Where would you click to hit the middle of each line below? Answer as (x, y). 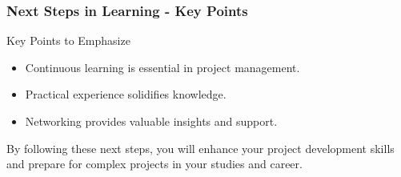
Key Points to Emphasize (68, 40)
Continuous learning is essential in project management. (162, 67)
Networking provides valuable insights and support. (151, 121)
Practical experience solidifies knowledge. (126, 94)
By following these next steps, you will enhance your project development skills (200, 148)
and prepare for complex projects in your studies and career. (154, 164)
